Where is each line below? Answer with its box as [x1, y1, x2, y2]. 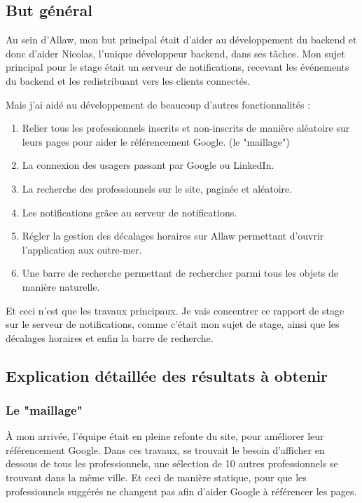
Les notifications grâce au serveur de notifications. [22, 205, 237, 219]
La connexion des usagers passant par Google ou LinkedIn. [22, 158, 274, 172]
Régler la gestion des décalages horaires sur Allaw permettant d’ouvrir [22, 228, 324, 243]
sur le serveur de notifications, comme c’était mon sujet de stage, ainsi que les [6, 317, 340, 331]
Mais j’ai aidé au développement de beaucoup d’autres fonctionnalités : [6, 97, 311, 111]
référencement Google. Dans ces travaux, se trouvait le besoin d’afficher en [6, 442, 325, 457]
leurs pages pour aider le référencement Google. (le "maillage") [22, 134, 290, 149]
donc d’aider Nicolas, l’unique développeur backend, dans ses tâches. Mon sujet [6, 46, 345, 60]
